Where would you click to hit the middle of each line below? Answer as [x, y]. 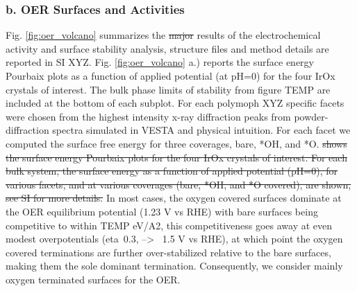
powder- [311, 116]
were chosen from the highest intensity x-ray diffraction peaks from [148, 116]
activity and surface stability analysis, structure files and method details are [167, 48]
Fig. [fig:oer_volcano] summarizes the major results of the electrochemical [163, 35]
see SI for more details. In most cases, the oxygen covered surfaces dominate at [174, 198]
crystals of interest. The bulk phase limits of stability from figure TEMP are [168, 89]
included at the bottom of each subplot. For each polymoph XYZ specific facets [175, 103]
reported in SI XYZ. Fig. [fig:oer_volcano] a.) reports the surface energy [160, 62]
